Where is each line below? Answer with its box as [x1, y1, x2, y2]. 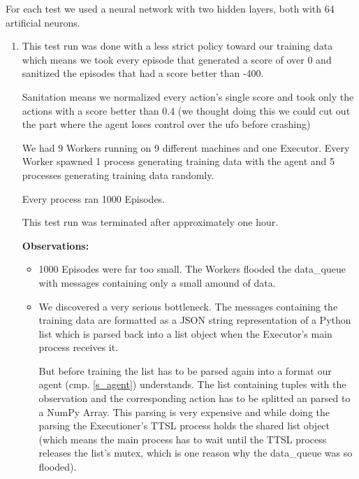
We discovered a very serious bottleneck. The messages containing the [38, 299, 338, 313]
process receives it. [38, 340, 119, 355]
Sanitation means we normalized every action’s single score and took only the [22, 89, 354, 103]
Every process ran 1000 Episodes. [22, 191, 166, 206]
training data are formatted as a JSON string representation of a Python [38, 313, 351, 327]
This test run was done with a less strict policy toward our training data [22, 38, 333, 53]
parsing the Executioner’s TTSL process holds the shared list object [38, 418, 330, 433]
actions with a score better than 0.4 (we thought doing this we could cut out [22, 103, 351, 117]
